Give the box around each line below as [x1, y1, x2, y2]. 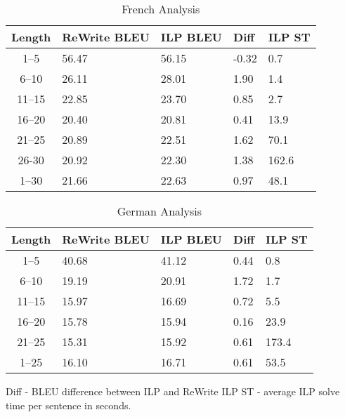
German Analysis [117, 203, 202, 219]
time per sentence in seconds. [6, 397, 131, 412]
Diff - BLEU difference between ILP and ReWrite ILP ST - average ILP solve [6, 384, 340, 398]
